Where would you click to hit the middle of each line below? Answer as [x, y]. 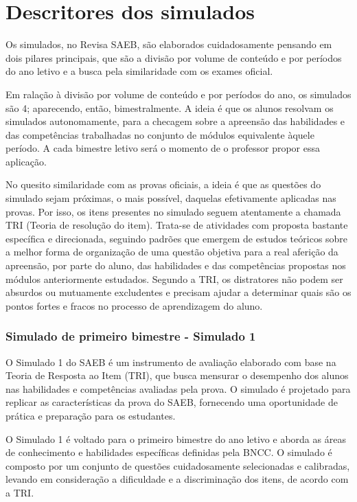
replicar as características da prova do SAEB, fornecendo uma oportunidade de [172, 402]
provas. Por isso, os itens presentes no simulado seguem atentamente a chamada [173, 211]
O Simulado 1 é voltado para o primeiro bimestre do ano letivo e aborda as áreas [176, 438]
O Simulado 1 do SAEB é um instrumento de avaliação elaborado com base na [171, 362]
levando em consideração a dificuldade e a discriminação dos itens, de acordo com [177, 479]
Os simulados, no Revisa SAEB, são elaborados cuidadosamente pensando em [169, 44]
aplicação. [26, 161]
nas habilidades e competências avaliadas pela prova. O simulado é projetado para [178, 388]
